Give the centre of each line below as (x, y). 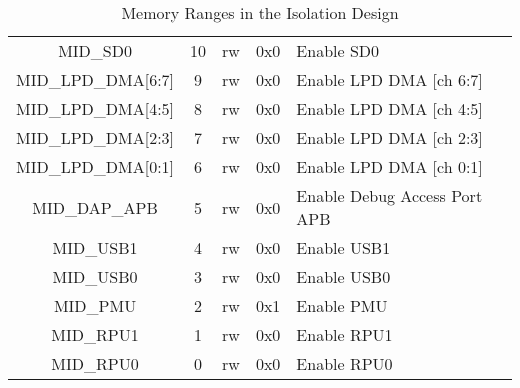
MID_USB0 (95, 276)
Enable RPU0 (344, 363)
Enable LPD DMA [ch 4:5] (389, 108)
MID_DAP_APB (95, 207)
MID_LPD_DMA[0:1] (95, 166)
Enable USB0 (343, 276)
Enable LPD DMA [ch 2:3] (389, 137)
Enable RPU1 (344, 334)
